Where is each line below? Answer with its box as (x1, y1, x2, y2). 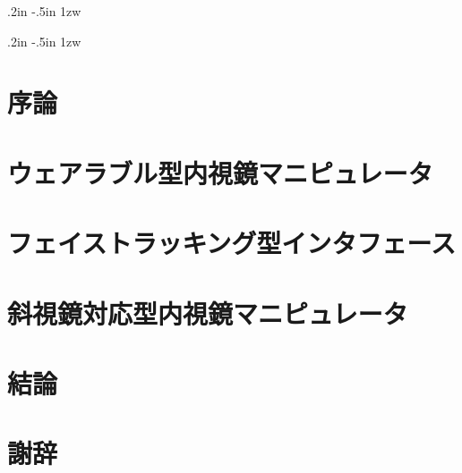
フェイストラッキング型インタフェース (7, 224, 456, 261)
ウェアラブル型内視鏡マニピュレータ (7, 154, 433, 190)
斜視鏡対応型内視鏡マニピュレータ (7, 294, 408, 331)
